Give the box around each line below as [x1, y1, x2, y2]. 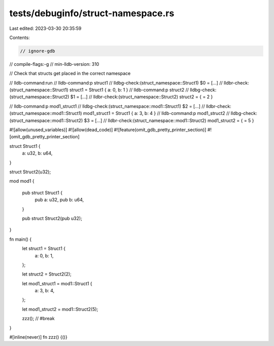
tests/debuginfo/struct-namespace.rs [9, 8, 175, 19]
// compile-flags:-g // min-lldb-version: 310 [9, 61, 99, 67]
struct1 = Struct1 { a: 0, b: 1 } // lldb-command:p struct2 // [69, 87, 189, 93]
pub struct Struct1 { [22, 189, 63, 196]
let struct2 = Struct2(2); [22, 271, 72, 277]
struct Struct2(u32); [9, 169, 51, 175]
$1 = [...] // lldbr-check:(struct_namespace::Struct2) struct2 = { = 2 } [70, 94, 213, 100]
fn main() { [9, 236, 32, 242]
